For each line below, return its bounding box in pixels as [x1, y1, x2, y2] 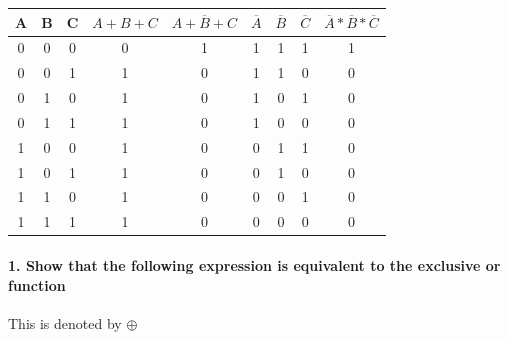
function [8, 274, 66, 295]
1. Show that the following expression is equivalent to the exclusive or [8, 254, 501, 275]
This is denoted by [8, 312, 122, 333]
